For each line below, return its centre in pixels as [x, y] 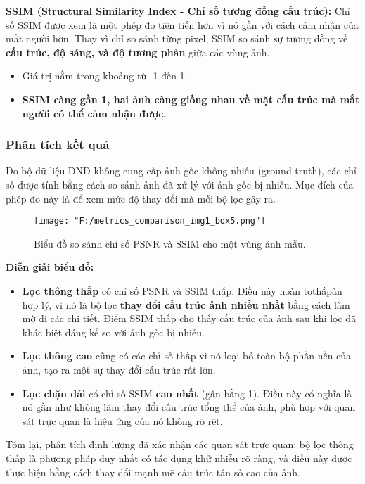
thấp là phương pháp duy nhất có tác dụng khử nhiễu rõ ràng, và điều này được [179, 458]
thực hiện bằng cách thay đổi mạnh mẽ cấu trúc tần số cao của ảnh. [153, 472]
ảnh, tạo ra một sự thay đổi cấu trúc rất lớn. [119, 369]
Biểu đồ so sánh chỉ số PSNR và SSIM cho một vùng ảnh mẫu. [170, 243]
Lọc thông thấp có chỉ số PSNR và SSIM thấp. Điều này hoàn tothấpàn [182, 291]
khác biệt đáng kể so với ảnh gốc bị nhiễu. [113, 332]
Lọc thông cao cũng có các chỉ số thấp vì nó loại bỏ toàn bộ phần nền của [187, 356]
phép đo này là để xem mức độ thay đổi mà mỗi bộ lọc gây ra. [141, 198]
